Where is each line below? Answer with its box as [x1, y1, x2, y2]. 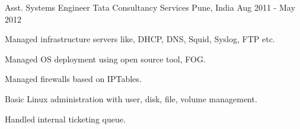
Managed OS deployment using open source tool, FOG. [5, 52, 206, 65]
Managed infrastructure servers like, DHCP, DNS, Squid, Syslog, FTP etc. [5, 33, 275, 45]
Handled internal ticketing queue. [5, 112, 126, 125]
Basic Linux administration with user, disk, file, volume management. [5, 92, 257, 105]
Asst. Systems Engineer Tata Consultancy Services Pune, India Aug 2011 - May [5, 1, 295, 13]
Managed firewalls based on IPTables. [5, 73, 142, 85]
